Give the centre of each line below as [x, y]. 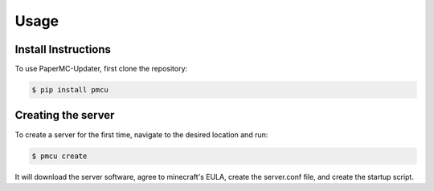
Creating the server [65, 115]
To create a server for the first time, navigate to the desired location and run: [141, 134]
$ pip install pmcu [70, 90]
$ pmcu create [59, 156]
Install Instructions [63, 49]
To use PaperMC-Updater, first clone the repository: [101, 69]
